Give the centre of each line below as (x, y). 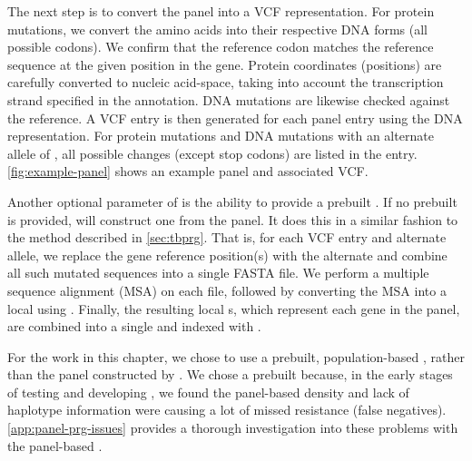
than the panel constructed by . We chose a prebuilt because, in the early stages (230, 374)
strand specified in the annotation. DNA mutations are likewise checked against (229, 99)
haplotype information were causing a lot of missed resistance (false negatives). (227, 410)
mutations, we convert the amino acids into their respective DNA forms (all (218, 29)
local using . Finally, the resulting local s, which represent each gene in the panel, (234, 308)
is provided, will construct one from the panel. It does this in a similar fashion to (233, 219)
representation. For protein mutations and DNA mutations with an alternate (221, 136)
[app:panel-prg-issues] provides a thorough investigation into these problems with (233, 428)
